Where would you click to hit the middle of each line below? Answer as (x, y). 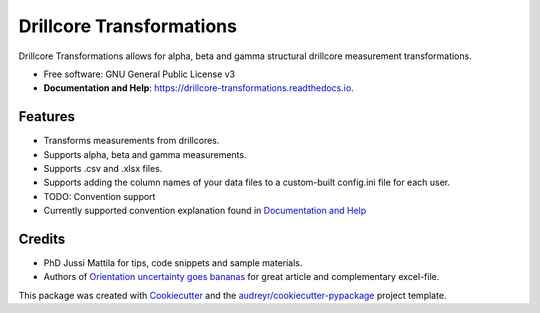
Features (46, 116)
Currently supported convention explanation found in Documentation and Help (205, 211)
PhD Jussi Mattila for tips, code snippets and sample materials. (173, 263)
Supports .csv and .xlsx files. (103, 169)
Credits (42, 239)
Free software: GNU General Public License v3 (139, 74)
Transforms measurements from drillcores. (131, 141)
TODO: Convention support (99, 196)
